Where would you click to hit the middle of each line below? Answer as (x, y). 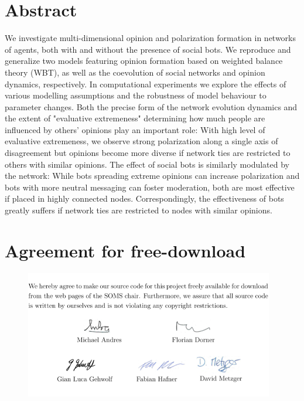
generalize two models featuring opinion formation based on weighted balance (144, 61)
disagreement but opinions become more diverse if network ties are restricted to (148, 153)
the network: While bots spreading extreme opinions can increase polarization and (152, 176)
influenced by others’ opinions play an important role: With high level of (135, 129)
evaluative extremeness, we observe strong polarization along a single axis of (141, 141)
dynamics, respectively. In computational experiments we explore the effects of (146, 84)
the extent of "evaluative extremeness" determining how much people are (135, 118)
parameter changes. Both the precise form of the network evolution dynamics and (151, 106)
